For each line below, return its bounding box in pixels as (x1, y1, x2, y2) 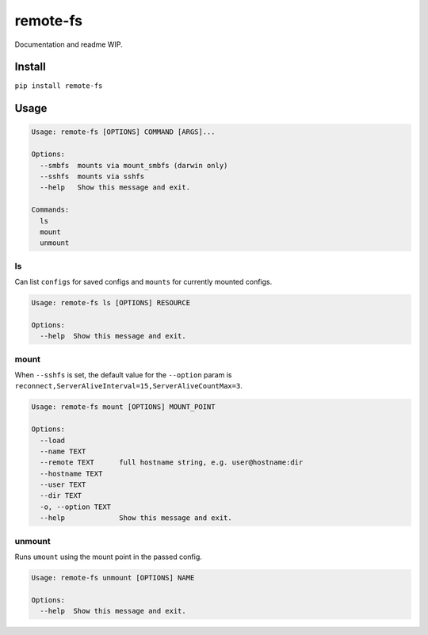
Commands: (31, 205, 70, 214)
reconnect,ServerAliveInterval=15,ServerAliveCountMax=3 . (14, 381, 243, 391)
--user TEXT (40, 480, 86, 489)
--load (40, 436, 66, 445)
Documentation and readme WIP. (14, 40, 123, 49)
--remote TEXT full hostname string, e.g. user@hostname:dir (40, 458, 304, 467)
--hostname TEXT (40, 469, 103, 478)
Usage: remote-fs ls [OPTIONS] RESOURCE (31, 298, 190, 308)
